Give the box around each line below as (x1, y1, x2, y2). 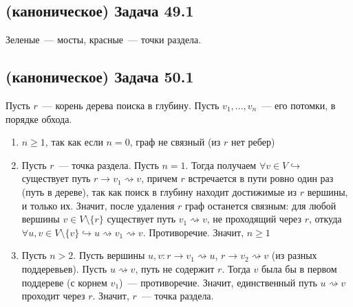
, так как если (45, 135, 103, 149)
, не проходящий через (206, 212, 302, 226)
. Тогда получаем (185, 157, 257, 172)
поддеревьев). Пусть (21, 261, 107, 275)
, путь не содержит (135, 261, 215, 275)
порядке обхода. (6, 111, 72, 126)
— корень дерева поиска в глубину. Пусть (42, 98, 220, 112)
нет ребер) (231, 135, 275, 149)
